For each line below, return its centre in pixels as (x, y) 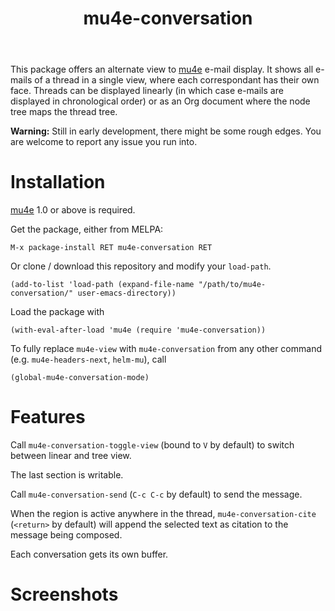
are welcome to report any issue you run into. (104, 142)
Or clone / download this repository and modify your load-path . (141, 266)
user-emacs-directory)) (127, 293)
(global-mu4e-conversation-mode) (80, 378)
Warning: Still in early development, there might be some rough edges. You (166, 131)
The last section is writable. (67, 475)
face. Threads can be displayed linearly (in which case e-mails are (147, 91)
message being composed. (66, 535)
